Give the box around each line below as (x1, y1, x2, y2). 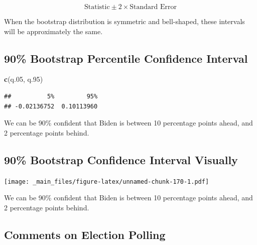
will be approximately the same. (4, 26, 103, 36)
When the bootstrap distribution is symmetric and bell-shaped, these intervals (4, 16, 245, 26)
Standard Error (130, 4, 177, 11)
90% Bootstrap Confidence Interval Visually (4, 152, 238, 167)
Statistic (84, 4, 110, 11)
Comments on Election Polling (4, 226, 166, 242)
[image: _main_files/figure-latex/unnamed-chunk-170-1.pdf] (4, 178, 209, 185)
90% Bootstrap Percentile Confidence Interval (4, 50, 248, 66)
